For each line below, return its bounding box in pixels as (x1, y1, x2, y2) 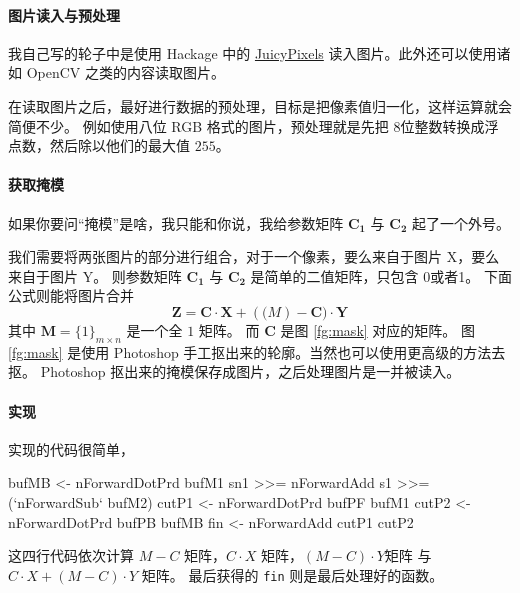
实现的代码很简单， (8, 438, 134, 459)
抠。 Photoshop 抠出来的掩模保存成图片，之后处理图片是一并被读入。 (8, 361, 461, 382)
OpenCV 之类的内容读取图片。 (26, 62, 225, 83)
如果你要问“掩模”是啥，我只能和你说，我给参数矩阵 (8, 212, 344, 233)
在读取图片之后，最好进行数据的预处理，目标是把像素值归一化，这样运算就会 (8, 95, 512, 116)
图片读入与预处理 (8, 4, 120, 25)
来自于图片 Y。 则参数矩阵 (8, 265, 182, 286)
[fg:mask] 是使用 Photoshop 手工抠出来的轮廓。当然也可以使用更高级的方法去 (8, 341, 506, 362)
